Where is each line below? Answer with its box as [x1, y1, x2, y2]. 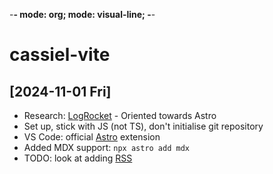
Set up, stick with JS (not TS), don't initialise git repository [23, 120, 264, 132]
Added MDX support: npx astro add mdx [23, 142, 190, 153]
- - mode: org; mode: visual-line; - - [9, 9, 156, 20]
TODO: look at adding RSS [23, 152, 133, 164]
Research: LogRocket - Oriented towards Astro [23, 110, 217, 121]
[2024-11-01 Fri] [9, 83, 112, 100]
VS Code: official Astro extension [23, 131, 161, 143]
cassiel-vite [9, 44, 111, 66]
